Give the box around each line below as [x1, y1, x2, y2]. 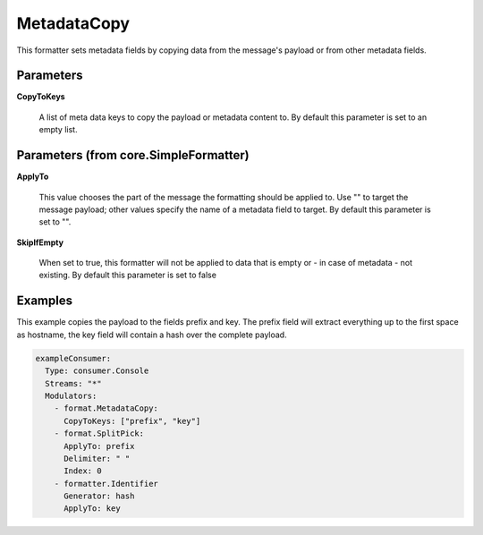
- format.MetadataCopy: [54, 403, 158, 413]
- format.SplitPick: [54, 429, 145, 438]
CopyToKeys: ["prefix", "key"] [64, 416, 201, 426]
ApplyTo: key [64, 504, 121, 514]
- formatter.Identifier [54, 479, 158, 488]
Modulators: [45, 390, 97, 401]
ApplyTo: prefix [64, 441, 135, 451]
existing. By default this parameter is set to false [38, 269, 216, 281]
